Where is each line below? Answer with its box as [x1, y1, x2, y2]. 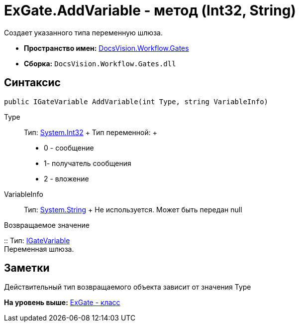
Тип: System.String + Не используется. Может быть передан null [24, 205, 242, 214]
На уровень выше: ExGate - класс [4, 298, 120, 307]
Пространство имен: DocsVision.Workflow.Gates [24, 43, 189, 52]
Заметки [4, 262, 50, 275]
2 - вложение [44, 174, 89, 183]
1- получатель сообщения [44, 159, 131, 167]
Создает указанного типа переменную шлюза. [4, 28, 163, 37]
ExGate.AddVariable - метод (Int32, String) [4, 2, 296, 19]
